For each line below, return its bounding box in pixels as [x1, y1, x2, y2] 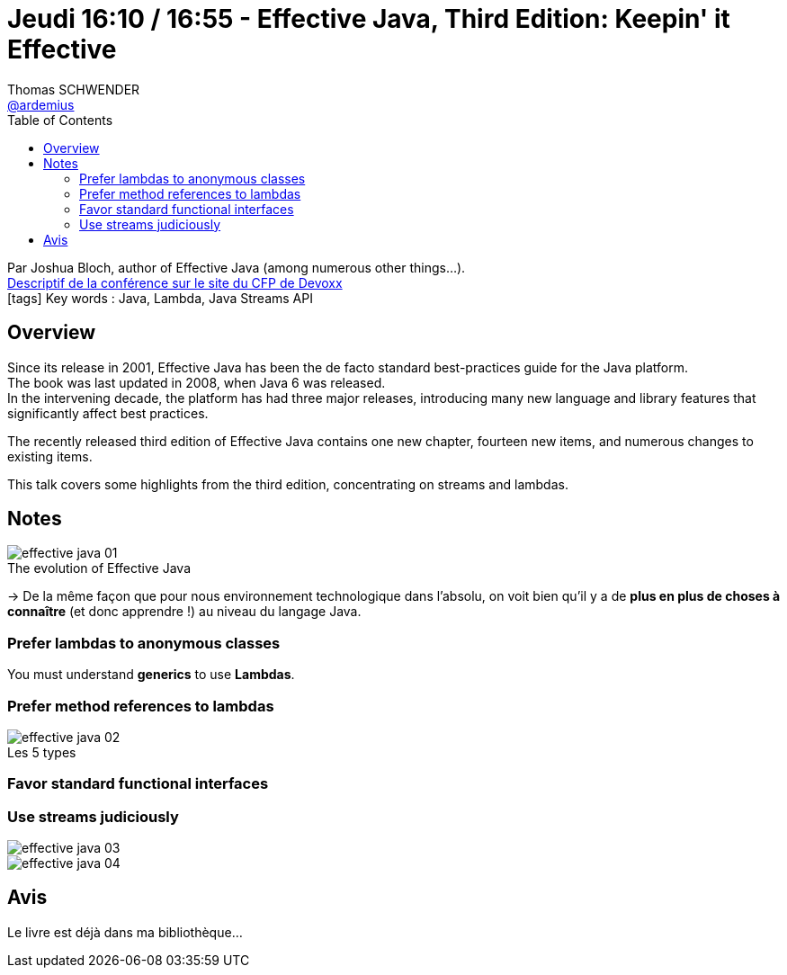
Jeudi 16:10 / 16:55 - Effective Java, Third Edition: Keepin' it [7, 4, 730, 34]
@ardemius [7, 96, 75, 112]
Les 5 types [7, 744, 76, 760]
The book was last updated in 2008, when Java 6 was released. [7, 374, 386, 390]
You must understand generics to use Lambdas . [7, 666, 295, 683]
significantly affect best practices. [7, 405, 209, 421]
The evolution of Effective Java [7, 560, 192, 577]
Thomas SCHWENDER [7, 81, 140, 97]
